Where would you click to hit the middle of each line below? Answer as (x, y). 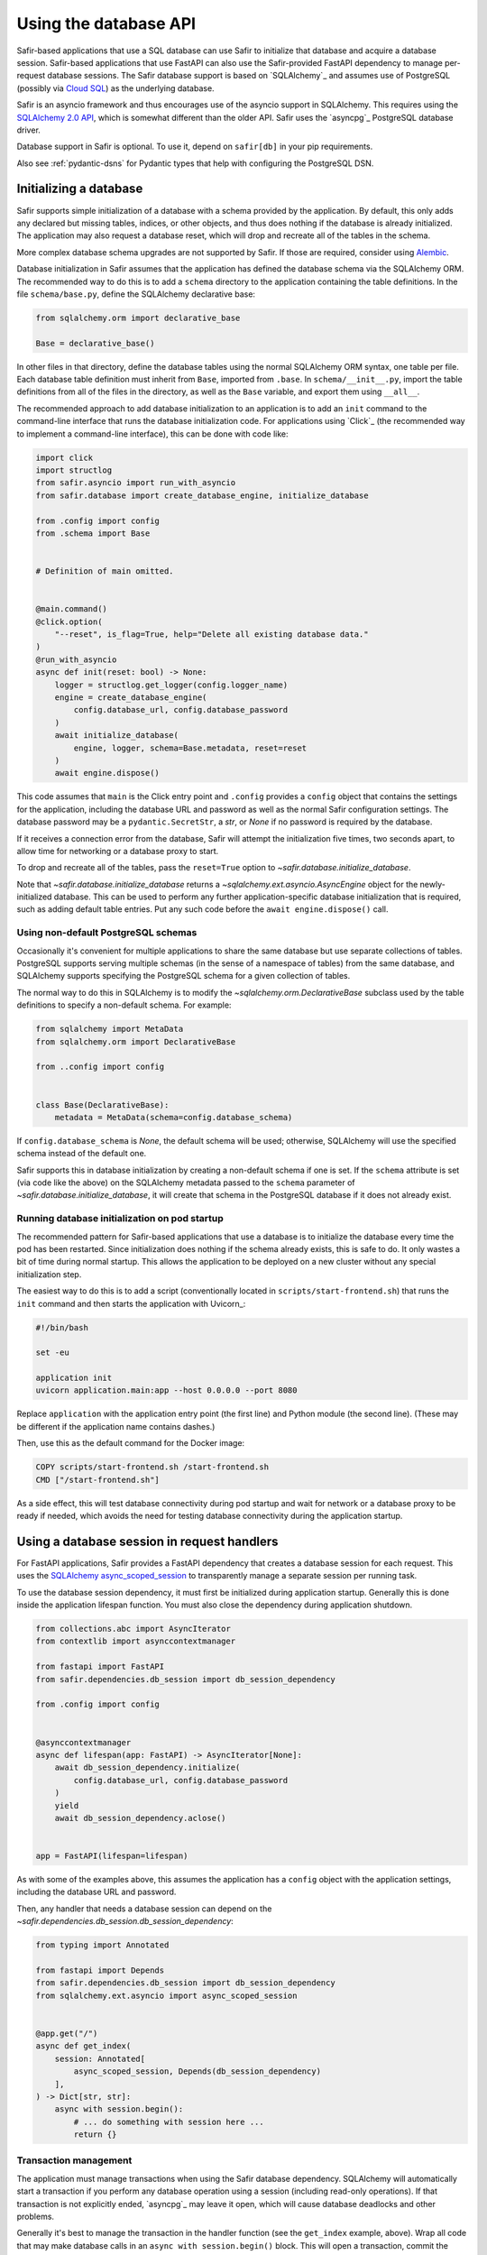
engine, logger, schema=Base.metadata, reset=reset (190, 748)
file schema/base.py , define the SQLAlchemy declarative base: (136, 294)
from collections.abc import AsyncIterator (133, 1629)
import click (64, 457)
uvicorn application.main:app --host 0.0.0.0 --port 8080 (166, 1390)
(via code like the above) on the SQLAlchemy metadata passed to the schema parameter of (186, 1183)
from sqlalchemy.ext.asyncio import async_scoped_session (166, 1995)
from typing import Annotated (102, 1945)
